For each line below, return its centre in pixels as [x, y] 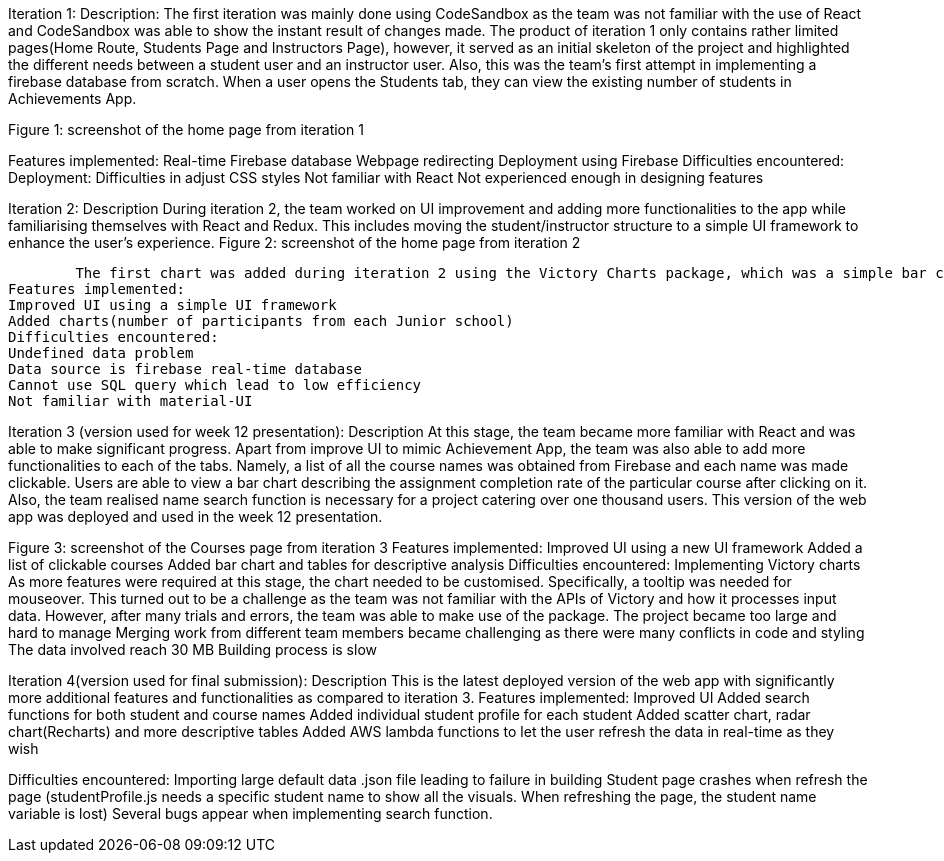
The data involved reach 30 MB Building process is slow [192, 649]
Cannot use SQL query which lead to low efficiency [215, 385]
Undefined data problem [101, 353]
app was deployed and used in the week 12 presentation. [195, 516]
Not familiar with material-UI [130, 401]
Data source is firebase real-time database [185, 369]
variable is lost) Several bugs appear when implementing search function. [250, 813]
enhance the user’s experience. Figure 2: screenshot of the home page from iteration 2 [294, 242]
